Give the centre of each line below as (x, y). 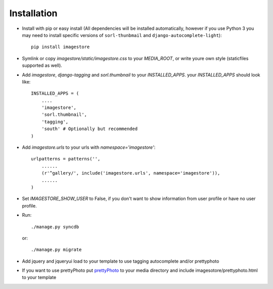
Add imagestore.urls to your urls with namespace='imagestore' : (89, 147)
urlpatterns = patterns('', (66, 159)
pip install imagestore (60, 47)
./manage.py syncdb (55, 227)
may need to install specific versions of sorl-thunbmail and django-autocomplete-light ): (122, 35)
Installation (33, 13)
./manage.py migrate (56, 250)
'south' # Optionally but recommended (89, 129)
